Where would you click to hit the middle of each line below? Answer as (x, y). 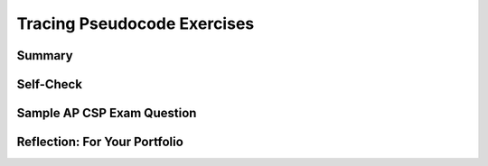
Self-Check (50, 84)
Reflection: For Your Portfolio (100, 142)
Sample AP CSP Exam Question (107, 113)
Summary (45, 55)
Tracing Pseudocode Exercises (136, 23)
